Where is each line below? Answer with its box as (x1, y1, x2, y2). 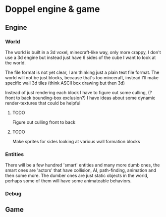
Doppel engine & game (5, 3, 100, 15)
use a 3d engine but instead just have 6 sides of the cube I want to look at (5, 54, 156, 60)
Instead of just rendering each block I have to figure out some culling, (5, 89, 147, 95)
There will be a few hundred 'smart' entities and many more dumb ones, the (5, 162, 160, 168)
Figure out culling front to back (12, 119, 76, 125)
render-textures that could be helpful (5, 100, 81, 106)
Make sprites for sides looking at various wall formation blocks (12, 138, 140, 144)
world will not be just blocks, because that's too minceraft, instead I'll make (5, 74, 159, 80)
